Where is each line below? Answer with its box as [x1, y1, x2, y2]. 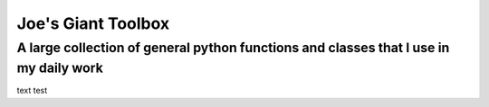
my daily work [16, 59, 104, 76]
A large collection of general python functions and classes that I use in [16, 40, 450, 56]
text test [16, 85, 48, 96]
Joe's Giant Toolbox [16, 13, 170, 33]
